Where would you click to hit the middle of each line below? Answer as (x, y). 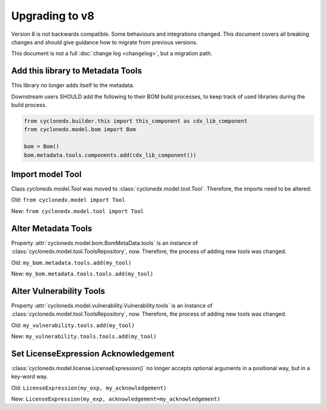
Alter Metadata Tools (52, 228)
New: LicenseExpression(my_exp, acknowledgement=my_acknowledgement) (116, 399)
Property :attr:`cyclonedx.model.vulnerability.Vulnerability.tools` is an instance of (112, 305)
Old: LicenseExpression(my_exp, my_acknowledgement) (89, 388)
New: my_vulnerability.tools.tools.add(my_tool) (84, 336)
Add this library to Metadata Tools (77, 71)
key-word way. (30, 377)
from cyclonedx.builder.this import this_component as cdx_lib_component (136, 121)
